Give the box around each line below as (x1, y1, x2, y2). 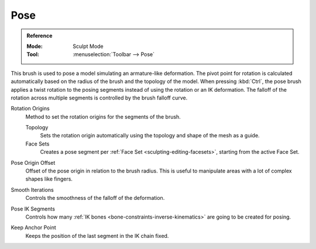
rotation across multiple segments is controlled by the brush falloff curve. (11, 94, 188, 101)
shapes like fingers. (25, 175, 73, 182)
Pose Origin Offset (11, 159, 56, 166)
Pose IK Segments (11, 205, 56, 212)
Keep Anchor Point (11, 224, 56, 231)
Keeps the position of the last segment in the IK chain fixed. (25, 232, 169, 239)
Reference (26, 32, 53, 39)
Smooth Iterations (11, 186, 54, 193)
